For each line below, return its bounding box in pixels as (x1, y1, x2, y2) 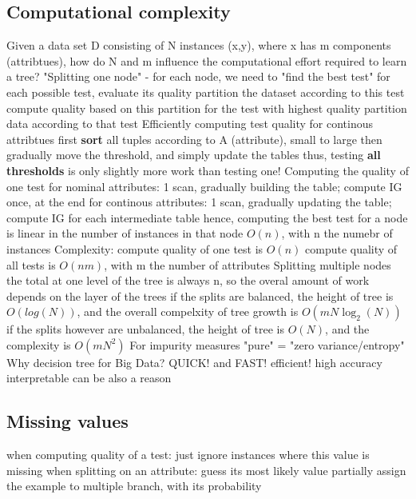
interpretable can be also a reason (6, 369, 172, 386)
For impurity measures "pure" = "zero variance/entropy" (129, 336, 405, 353)
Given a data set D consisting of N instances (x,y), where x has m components (6, 37, 391, 54)
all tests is (6, 256, 56, 273)
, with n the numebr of (281, 225, 393, 242)
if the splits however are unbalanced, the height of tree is (6, 321, 284, 337)
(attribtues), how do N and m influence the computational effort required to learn (6, 52, 407, 69)
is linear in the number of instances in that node (6, 225, 244, 242)
